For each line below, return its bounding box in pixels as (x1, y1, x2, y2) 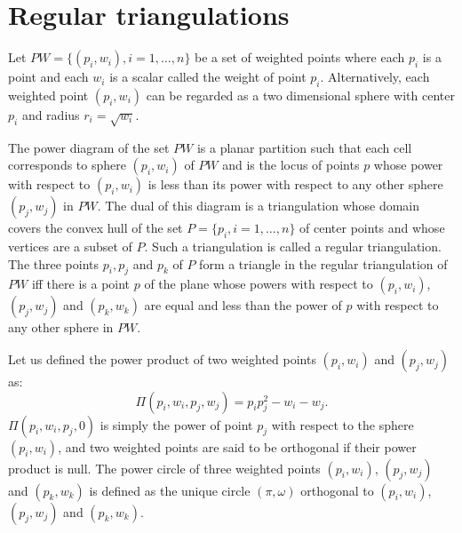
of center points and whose (299, 219, 445, 237)
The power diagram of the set (8, 138, 170, 156)
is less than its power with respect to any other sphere (147, 175, 443, 194)
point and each (8, 68, 89, 86)
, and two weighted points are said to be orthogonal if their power (58, 437, 417, 456)
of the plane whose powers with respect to (144, 274, 373, 293)
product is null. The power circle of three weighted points (8, 458, 321, 477)
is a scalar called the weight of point (109, 68, 307, 86)
